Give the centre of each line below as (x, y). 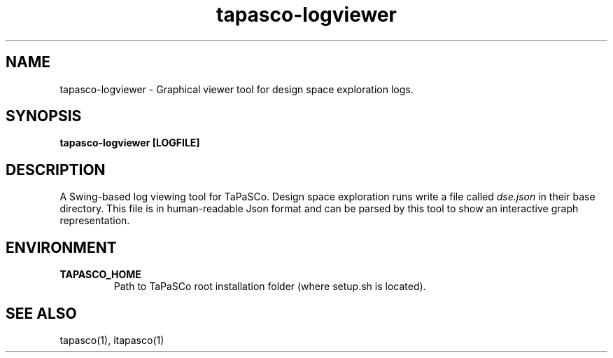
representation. (95, 221)
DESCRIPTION (56, 170)
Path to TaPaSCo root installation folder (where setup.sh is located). (270, 287)
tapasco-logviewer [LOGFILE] (130, 143)
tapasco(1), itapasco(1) (112, 340)
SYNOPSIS (44, 116)
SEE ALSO (41, 313)
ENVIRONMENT (61, 247)
